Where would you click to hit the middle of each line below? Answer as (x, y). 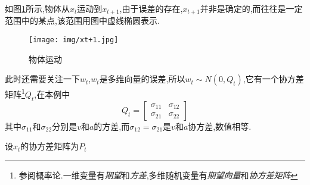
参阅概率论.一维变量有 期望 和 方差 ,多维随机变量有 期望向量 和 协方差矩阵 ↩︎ (158, 175)
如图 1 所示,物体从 (37, 8)
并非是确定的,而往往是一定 (251, 8)
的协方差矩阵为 (50, 146)
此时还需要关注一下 (42, 79)
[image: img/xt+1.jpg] (74, 40)
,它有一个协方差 (273, 79)
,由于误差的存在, (151, 8)
